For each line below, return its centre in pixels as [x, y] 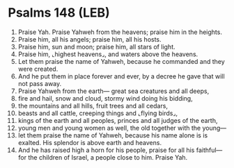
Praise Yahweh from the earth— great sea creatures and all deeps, [114, 91]
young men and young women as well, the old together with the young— [122, 128]
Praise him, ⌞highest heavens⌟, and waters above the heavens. [108, 54]
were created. [38, 69]
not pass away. [40, 83]
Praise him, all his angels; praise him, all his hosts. [90, 39]
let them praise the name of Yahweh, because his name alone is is [113, 135]
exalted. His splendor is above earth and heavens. [90, 142]
